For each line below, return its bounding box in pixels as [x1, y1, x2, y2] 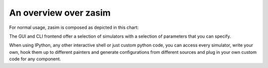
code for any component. [9, 56, 62, 62]
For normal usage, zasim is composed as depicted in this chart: [9, 24, 139, 30]
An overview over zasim [9, 7, 111, 18]
